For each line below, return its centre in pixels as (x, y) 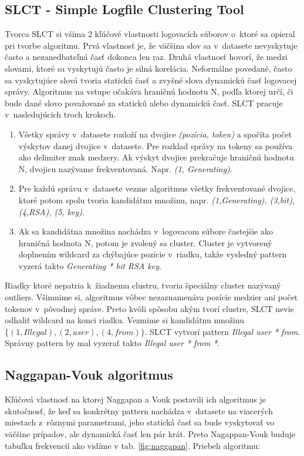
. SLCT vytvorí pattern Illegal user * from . (222, 331)
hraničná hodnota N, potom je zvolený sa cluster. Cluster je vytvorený (145, 242)
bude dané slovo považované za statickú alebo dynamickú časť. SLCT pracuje (144, 103)
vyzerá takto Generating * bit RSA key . (90, 265)
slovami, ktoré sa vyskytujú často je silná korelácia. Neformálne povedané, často (148, 68)
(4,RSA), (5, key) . (51, 211)
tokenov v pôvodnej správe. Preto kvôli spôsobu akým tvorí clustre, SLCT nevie (149, 308)
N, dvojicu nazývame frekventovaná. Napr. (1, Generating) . (125, 168)
